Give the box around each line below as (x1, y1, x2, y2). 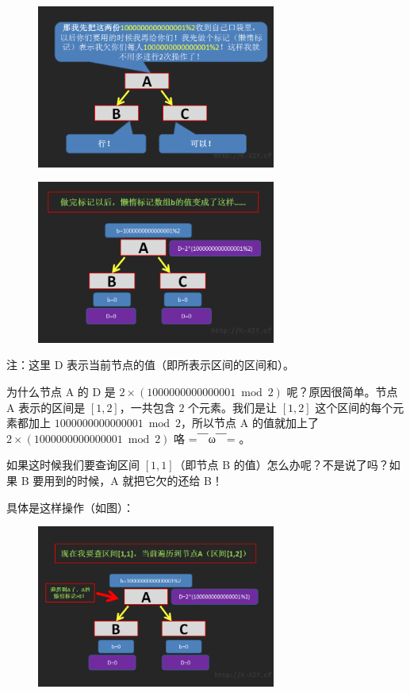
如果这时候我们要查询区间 (6, 456, 140, 473)
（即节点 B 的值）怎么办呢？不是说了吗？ (174, 456, 389, 473)
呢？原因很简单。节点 (286, 383, 398, 400)
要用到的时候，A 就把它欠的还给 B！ (33, 472, 223, 488)
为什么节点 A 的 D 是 (6, 383, 116, 400)
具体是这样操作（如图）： (6, 499, 134, 515)
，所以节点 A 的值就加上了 (181, 414, 319, 431)
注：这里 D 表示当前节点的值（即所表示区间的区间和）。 (6, 356, 295, 373)
